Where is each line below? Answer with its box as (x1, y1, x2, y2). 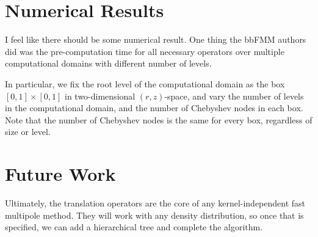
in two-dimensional (65, 89, 136, 102)
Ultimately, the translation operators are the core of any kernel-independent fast (5, 197, 306, 209)
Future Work (5, 161, 116, 186)
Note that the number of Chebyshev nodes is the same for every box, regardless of (5, 113, 313, 126)
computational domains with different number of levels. (5, 57, 212, 70)
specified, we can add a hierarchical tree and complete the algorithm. (5, 221, 263, 233)
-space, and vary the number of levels (164, 89, 304, 102)
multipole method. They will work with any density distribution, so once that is (5, 208, 304, 221)
